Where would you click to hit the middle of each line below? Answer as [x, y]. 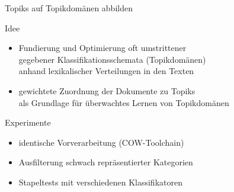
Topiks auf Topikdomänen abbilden [69, 8]
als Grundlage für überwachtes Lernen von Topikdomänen [124, 102]
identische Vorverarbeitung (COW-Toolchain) [101, 142]
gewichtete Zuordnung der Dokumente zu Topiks [107, 90]
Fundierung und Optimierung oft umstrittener [102, 48]
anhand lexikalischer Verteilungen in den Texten [106, 71]
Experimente [28, 122]
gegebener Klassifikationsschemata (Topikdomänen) [112, 59]
